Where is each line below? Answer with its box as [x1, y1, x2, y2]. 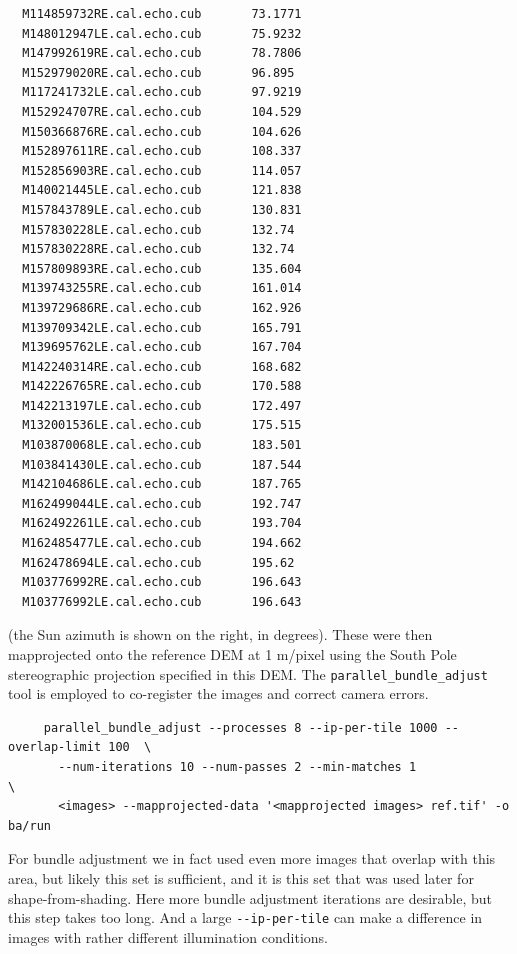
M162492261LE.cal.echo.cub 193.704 [22, 516, 302, 531]
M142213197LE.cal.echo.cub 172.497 [22, 398, 302, 413]
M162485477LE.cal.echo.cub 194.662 [22, 536, 302, 551]
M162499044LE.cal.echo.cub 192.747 [22, 496, 302, 511]
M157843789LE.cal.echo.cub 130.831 [22, 202, 302, 217]
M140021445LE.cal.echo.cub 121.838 [22, 183, 302, 198]
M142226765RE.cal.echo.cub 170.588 [22, 379, 302, 394]
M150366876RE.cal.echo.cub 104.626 [22, 124, 302, 139]
